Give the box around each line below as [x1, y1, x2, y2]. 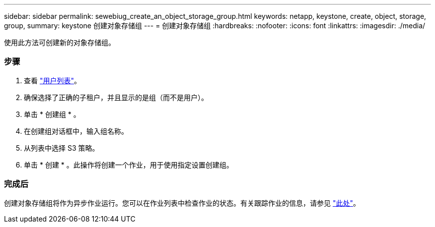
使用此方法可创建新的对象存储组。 [4, 38, 115, 47]
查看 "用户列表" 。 [24, 76, 81, 85]
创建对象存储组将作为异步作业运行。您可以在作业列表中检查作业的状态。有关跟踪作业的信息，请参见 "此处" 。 [4, 198, 360, 207]
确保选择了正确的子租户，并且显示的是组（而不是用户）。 [24, 93, 208, 102]
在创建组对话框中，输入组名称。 [24, 126, 128, 135]
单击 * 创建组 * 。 [24, 110, 80, 118]
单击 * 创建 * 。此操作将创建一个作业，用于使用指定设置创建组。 [24, 160, 233, 169]
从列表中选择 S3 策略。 [24, 143, 99, 152]
